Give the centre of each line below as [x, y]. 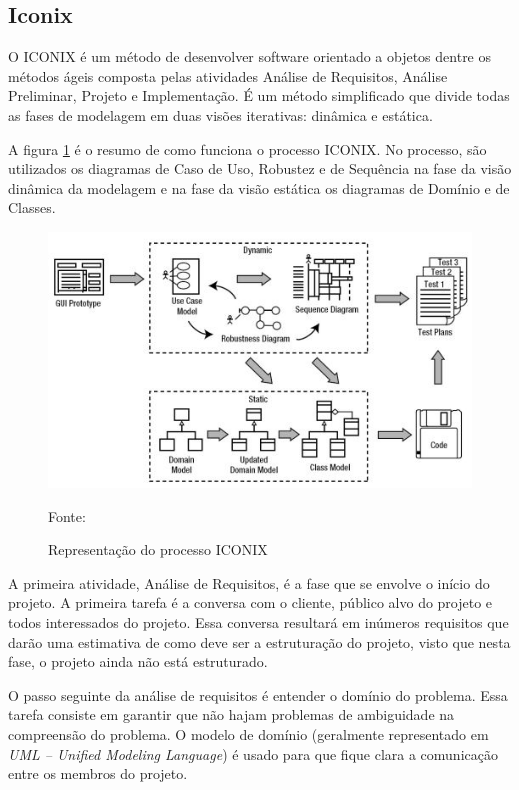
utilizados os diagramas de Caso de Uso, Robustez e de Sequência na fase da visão [260, 168]
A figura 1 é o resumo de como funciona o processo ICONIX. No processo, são [247, 148]
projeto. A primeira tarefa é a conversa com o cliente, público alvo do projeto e [250, 602]
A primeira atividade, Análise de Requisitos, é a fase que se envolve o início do [249, 582]
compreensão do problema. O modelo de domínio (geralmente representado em [248, 733]
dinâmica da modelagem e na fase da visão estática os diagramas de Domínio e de [259, 187]
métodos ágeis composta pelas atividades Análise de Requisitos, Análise [228, 75]
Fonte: [67, 515]
